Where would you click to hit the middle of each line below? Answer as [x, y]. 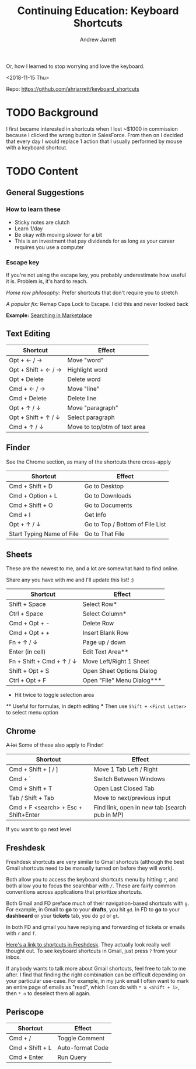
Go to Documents [108, 505]
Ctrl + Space [26, 614]
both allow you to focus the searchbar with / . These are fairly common [91, 886]
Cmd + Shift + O [31, 505]
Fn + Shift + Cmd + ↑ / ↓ [43, 662]
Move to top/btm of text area [106, 427]
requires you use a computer [49, 247]
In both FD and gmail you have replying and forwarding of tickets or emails [96, 927]
